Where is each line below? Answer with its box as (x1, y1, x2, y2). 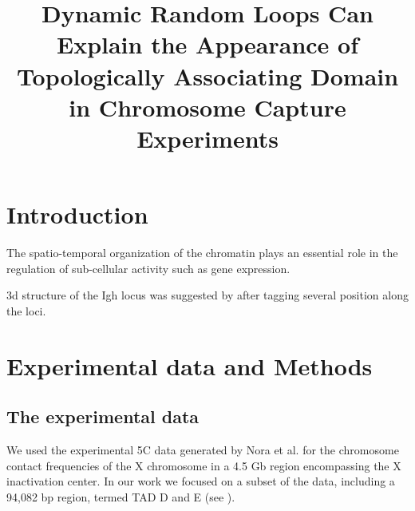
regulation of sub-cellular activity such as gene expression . (6, 259, 290, 276)
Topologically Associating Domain (16, 59, 399, 92)
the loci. (6, 302, 46, 319)
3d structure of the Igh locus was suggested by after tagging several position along (6, 287, 409, 303)
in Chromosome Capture (69, 90, 346, 123)
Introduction (6, 198, 148, 231)
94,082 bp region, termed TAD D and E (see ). (6, 488, 235, 505)
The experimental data (6, 404, 200, 429)
